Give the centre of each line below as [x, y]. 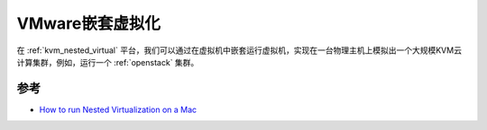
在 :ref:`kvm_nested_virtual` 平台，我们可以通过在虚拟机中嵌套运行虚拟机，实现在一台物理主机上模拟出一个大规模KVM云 [239, 50]
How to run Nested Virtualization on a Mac [118, 109]
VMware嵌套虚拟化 [89, 23]
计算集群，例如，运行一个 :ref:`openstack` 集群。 [108, 62]
